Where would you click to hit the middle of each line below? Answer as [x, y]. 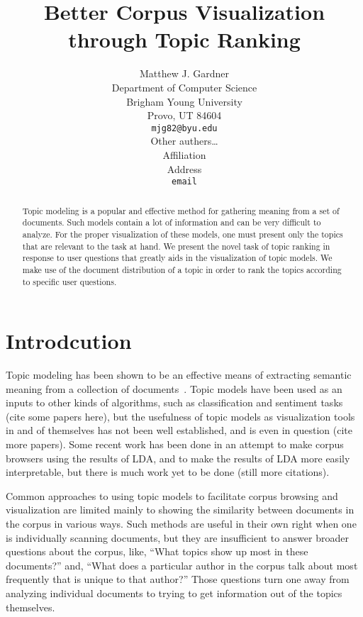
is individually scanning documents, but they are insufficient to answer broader [177, 537]
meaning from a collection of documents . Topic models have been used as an [174, 388]
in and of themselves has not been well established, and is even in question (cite [179, 430]
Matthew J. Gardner [184, 73]
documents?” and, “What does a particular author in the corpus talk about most [182, 565]
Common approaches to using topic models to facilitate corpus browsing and [172, 495]
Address [184, 168]
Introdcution [69, 341]
